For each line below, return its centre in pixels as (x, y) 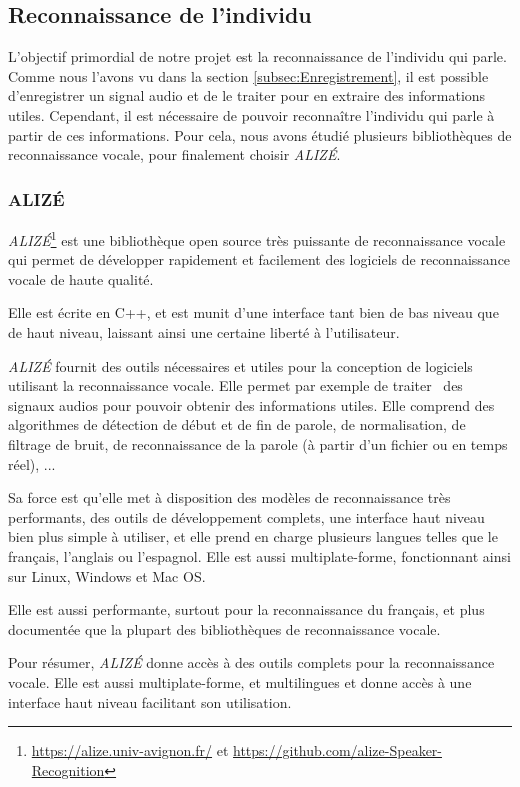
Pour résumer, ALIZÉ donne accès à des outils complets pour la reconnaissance (251, 662)
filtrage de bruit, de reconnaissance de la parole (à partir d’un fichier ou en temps (258, 443)
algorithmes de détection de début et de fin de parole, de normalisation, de (237, 424)
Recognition (68, 769)
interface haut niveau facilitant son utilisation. (150, 701)
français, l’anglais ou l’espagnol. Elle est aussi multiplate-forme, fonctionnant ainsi (259, 555)
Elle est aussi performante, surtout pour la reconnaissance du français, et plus (246, 609)
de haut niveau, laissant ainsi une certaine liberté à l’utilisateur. (204, 332)
